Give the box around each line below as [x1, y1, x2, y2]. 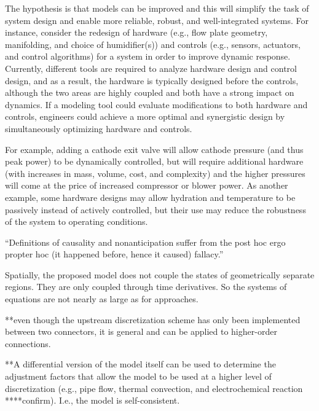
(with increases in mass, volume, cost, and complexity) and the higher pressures [5, 166, 305, 179]
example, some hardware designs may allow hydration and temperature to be [5, 190, 296, 203]
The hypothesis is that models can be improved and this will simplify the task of [5, 2, 309, 14]
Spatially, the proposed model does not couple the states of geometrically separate [5, 268, 315, 281]
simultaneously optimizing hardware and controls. [5, 122, 192, 135]
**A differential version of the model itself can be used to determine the [5, 358, 276, 370]
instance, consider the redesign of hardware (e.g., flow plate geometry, [5, 26, 268, 39]
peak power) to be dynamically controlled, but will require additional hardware [5, 155, 304, 168]
